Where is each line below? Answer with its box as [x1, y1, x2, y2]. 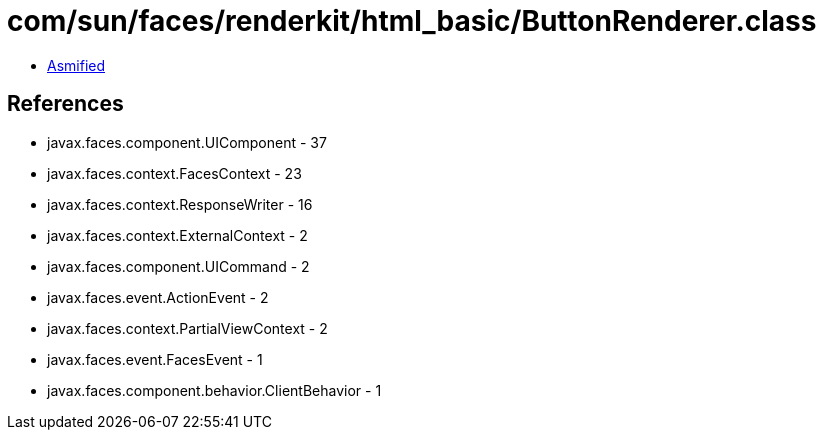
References [7, 91, 124, 117]
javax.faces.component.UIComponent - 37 [47, 133, 327, 151]
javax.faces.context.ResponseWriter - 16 [47, 195, 313, 213]
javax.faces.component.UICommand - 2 [47, 257, 310, 275]
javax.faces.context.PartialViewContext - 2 [47, 319, 328, 337]
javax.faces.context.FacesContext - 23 [47, 164, 302, 182]
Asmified [47, 56, 106, 74]
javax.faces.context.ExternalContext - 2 [47, 226, 308, 244]
